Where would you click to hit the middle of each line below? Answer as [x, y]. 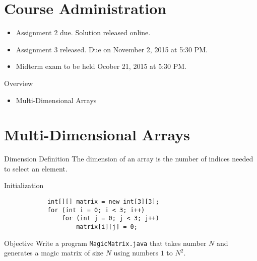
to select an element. [36, 168]
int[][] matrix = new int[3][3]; [103, 202]
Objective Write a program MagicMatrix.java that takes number [105, 243]
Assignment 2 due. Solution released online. [83, 32]
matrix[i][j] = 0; [107, 227]
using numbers [136, 253]
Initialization [24, 185]
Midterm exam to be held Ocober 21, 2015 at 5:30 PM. [101, 66]
